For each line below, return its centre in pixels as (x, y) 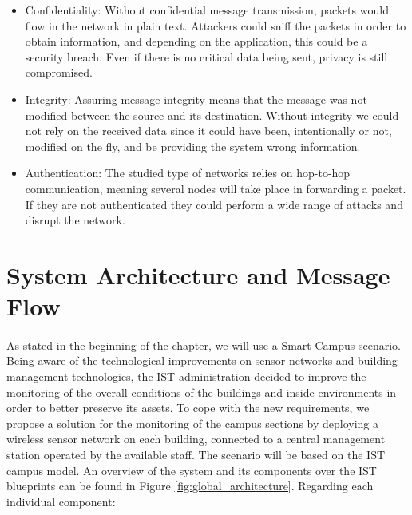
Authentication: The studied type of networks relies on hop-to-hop (188, 173)
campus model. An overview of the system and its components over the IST (192, 470)
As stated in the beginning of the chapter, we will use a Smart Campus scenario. (204, 345)
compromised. (59, 72)
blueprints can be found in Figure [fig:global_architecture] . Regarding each (190, 486)
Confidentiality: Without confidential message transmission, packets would (207, 10)
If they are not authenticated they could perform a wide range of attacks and (214, 204)
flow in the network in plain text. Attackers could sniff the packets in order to (216, 25)
